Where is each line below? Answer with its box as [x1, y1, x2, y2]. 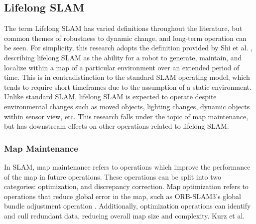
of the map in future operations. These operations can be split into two [4, 171, 221, 182]
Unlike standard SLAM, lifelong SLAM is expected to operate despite [4, 91, 217, 102]
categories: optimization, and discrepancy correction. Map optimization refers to [4, 181, 249, 192]
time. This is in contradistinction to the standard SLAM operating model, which [4, 72, 250, 82]
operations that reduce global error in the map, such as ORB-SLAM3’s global [4, 191, 241, 201]
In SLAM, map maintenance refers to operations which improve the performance [4, 161, 251, 172]
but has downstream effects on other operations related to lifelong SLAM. [4, 121, 229, 131]
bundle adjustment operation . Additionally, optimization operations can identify [4, 201, 251, 211]
